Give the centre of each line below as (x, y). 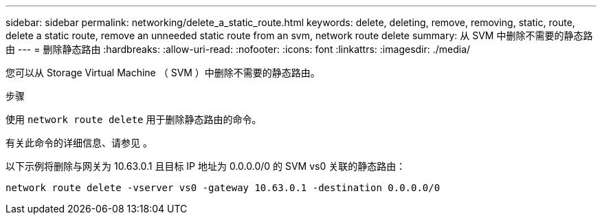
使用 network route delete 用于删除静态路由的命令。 (134, 119)
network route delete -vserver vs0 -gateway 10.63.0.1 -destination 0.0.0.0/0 (223, 188)
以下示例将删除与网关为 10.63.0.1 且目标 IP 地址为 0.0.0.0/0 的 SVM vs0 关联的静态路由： (206, 166)
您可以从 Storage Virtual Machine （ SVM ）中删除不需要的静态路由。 (163, 73)
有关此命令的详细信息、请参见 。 (79, 143)
